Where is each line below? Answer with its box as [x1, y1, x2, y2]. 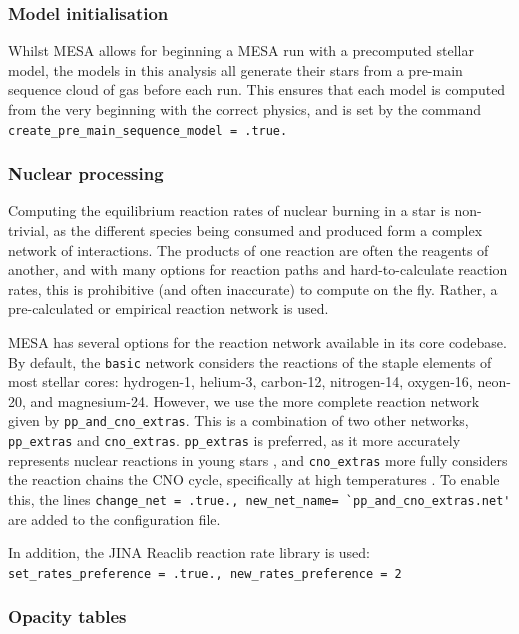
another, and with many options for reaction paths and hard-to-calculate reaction [8, 259, 508, 280]
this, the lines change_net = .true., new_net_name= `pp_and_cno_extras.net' [8, 489, 511, 510]
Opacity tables [8, 604, 127, 629]
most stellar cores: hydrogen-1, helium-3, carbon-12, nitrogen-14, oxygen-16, [8, 371, 473, 392]
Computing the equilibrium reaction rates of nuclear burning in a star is [8, 200, 450, 221]
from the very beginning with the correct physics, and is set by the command [8, 99, 481, 119]
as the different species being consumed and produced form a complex [53, 220, 483, 241]
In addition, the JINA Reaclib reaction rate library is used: [8, 542, 371, 563]
